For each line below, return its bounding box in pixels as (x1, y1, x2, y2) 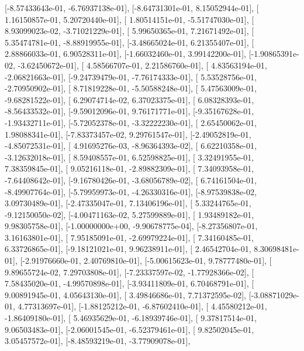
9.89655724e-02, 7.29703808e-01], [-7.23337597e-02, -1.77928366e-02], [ (5, 265, 254, 278)
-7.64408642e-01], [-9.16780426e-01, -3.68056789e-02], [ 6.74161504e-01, (5, 173, 257, 186)
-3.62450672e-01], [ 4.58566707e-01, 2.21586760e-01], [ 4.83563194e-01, (18, 59, 267, 71)
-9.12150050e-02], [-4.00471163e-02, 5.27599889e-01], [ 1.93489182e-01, (5, 208, 254, 220)
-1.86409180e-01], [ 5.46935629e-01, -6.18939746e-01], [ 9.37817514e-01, (5, 312, 257, 324)
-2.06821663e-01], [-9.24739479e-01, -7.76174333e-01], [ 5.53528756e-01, (5, 70, 257, 83)
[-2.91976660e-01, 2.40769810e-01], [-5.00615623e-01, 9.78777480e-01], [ (20, 254, 272, 267)
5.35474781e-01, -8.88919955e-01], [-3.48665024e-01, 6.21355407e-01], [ (5, 36, 254, 48)
